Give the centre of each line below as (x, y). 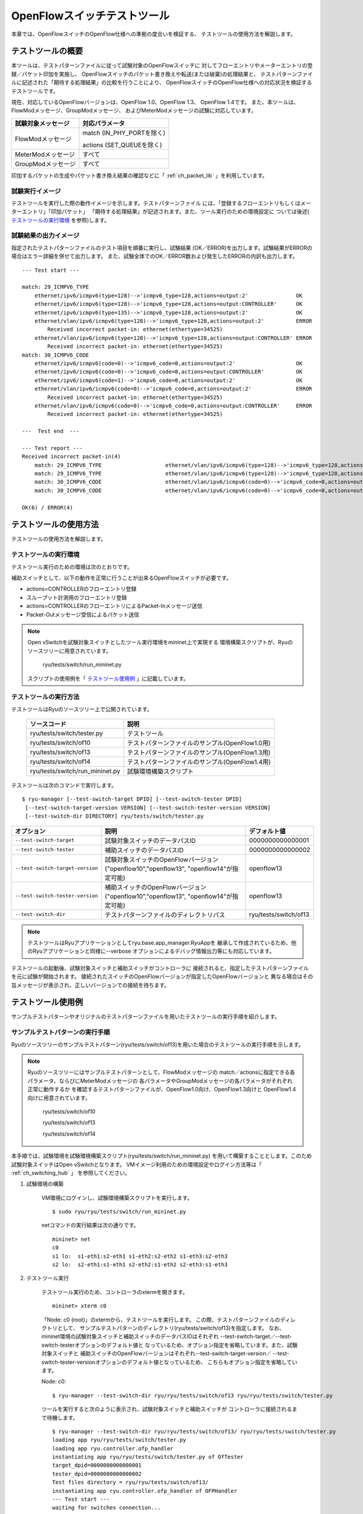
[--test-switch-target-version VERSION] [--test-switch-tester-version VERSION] (148, 808)
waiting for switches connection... (106, 1508)
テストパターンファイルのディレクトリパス (165, 914)
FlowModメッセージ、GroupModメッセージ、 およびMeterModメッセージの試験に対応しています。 (134, 111)
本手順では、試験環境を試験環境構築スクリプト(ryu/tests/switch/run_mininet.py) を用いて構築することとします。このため (162, 1156)
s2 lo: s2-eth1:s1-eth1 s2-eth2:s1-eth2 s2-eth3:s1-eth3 (140, 1265)
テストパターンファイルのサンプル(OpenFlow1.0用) (199, 743)
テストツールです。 (35, 91)
